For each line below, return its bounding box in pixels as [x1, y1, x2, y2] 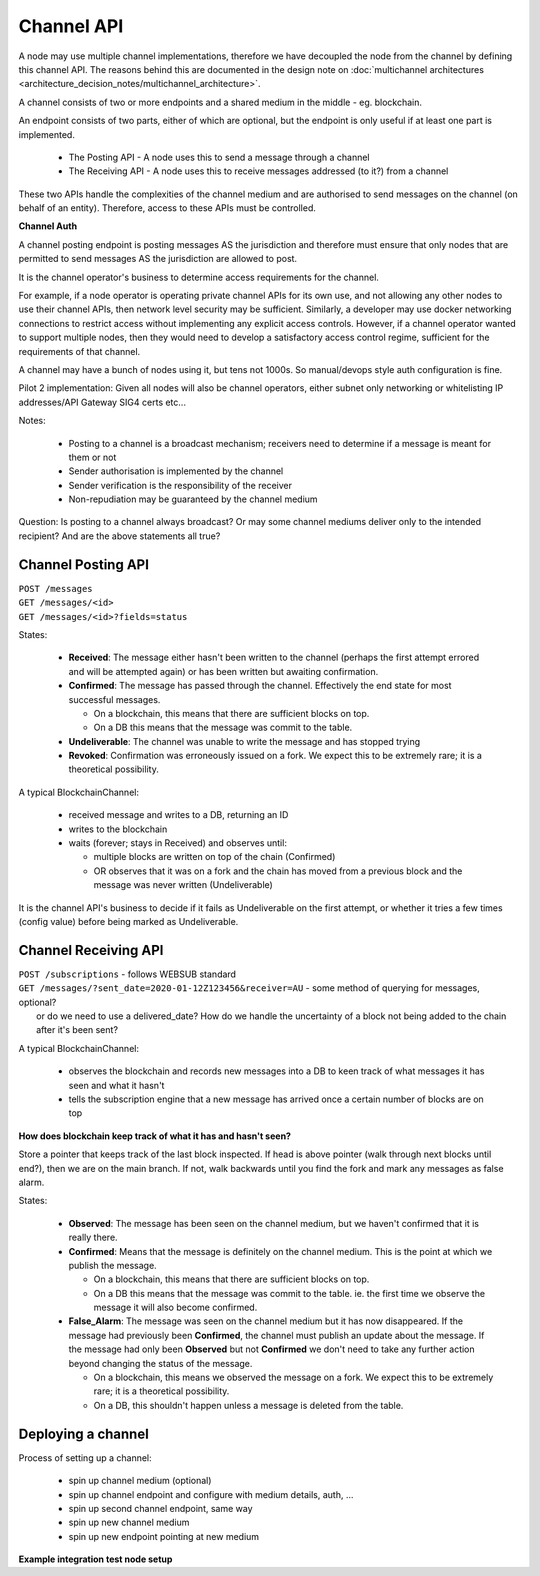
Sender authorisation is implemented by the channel [68, 465, 284, 477]
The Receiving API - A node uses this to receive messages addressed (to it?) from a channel [68, 165, 449, 177]
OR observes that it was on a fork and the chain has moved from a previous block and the [93, 865, 463, 877]
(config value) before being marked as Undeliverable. [18, 915, 239, 927]
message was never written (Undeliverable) [93, 879, 274, 891]
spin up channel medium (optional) [68, 1475, 212, 1487]
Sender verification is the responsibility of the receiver [68, 479, 292, 491]
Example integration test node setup [18, 1553, 173, 1565]
